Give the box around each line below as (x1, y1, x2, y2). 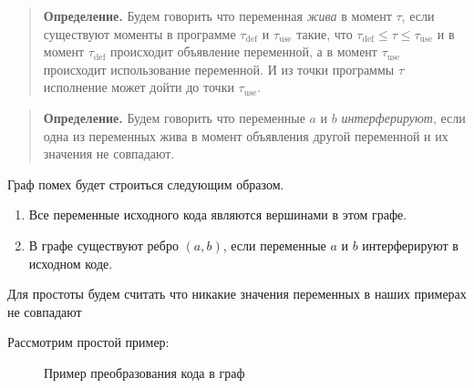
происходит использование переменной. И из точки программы (43, 59, 395, 78)
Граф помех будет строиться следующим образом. (7, 174, 284, 193)
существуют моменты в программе (43, 24, 236, 43)
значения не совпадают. (43, 144, 175, 163)
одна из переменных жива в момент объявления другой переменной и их (43, 126, 448, 145)
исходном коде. (28, 253, 113, 272)
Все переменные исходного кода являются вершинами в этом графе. (28, 205, 407, 224)
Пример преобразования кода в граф (44, 362, 245, 382)
